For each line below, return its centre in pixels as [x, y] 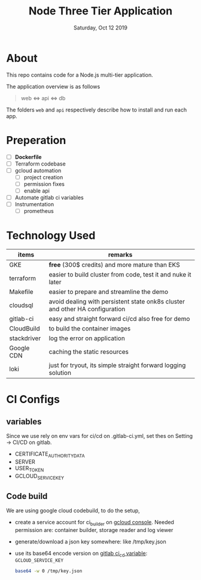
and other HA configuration [87, 309]
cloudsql [21, 305]
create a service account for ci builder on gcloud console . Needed [95, 523]
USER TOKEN [29, 469]
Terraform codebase [40, 164]
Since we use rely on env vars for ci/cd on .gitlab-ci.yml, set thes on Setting [100, 436]
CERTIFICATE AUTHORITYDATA [50, 455]
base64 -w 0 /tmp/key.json [48, 571]
